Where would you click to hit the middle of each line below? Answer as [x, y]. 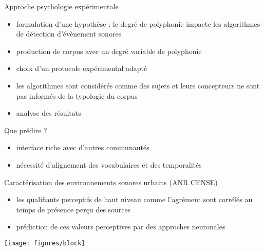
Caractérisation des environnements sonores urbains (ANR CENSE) [111, 182]
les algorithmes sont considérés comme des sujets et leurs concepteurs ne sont [138, 85]
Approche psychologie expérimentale [61, 6]
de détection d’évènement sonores [69, 34]
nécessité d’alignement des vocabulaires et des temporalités [109, 164]
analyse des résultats [49, 113]
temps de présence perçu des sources [73, 209]
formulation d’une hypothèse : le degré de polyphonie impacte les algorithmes [138, 23]
